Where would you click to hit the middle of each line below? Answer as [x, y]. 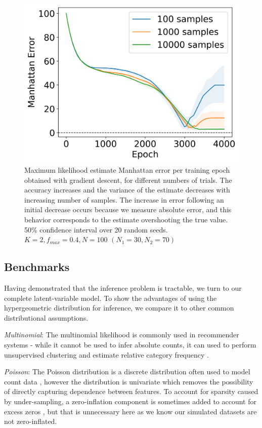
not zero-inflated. [31, 421]
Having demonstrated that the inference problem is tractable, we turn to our [123, 287]
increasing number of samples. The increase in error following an [124, 199]
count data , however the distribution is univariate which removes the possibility [129, 381]
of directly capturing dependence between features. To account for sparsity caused [131, 391]
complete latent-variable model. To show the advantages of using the [111, 298]
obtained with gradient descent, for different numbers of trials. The [128, 180]
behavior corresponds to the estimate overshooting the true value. [126, 219]
